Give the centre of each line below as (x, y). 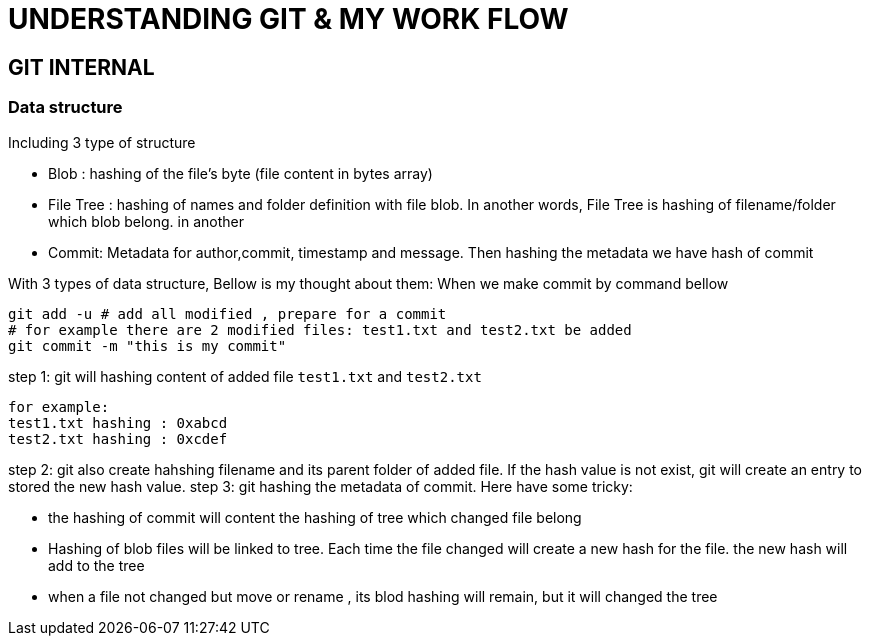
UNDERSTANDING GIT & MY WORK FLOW (288, 19)
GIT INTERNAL (81, 67)
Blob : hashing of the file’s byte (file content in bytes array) (240, 173)
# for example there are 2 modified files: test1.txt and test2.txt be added (320, 329)
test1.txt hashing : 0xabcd (118, 422)
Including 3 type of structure (102, 142)
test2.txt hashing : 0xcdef (118, 438)
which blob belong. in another (146, 221)
